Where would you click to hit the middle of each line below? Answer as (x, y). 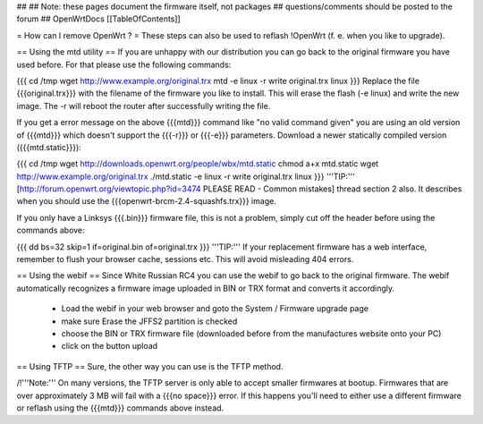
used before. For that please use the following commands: (124, 64)
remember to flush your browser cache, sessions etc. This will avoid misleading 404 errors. (185, 259)
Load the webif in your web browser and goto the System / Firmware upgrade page (215, 309)
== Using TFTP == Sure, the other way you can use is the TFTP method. (150, 366)
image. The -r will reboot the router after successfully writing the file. (144, 106)
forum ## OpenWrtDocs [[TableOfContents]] (98, 19)
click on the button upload (110, 346)
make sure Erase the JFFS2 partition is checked (149, 321)
